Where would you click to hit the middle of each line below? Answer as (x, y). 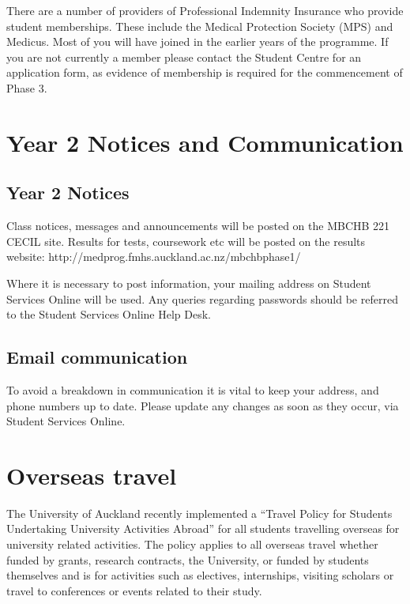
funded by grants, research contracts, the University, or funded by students (188, 559)
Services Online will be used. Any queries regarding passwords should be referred (202, 298)
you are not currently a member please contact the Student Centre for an (184, 57)
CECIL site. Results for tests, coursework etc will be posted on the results (186, 241)
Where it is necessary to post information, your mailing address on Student (189, 283)
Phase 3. (27, 87)
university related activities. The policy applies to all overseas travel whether (192, 544)
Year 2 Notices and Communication (205, 142)
